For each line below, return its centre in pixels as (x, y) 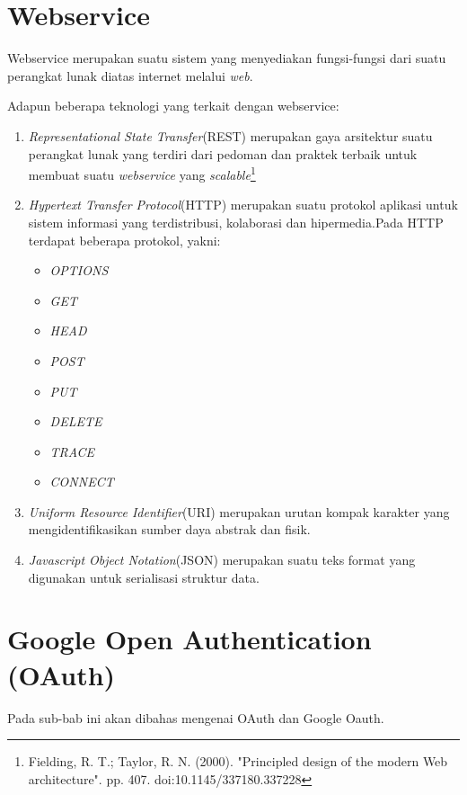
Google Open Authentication (189, 639)
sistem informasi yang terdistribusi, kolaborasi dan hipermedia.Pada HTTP (236, 222)
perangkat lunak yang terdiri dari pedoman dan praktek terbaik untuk (223, 153)
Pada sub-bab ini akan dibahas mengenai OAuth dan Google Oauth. (196, 717)
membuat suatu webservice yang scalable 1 (142, 173)
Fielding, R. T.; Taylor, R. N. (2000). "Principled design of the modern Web (238, 761)
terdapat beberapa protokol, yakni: (124, 240)
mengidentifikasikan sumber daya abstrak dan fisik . (169, 529)
